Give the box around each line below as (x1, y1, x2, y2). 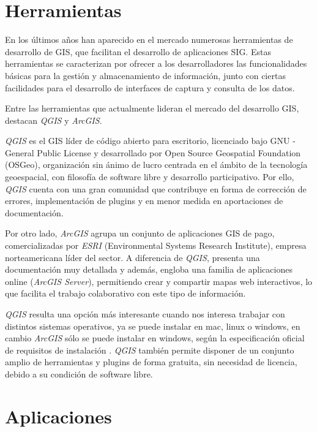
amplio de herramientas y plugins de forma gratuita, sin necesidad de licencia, (5, 355, 297, 368)
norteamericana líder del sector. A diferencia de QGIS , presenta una (5, 251, 260, 263)
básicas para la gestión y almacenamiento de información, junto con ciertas (5, 69, 286, 81)
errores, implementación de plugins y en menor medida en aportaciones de (5, 194, 283, 207)
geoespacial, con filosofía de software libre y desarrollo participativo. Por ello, (5, 170, 294, 183)
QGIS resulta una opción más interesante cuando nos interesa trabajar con (5, 308, 285, 320)
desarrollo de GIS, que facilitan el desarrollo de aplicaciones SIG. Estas (5, 45, 271, 58)
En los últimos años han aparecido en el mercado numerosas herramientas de (5, 33, 293, 46)
